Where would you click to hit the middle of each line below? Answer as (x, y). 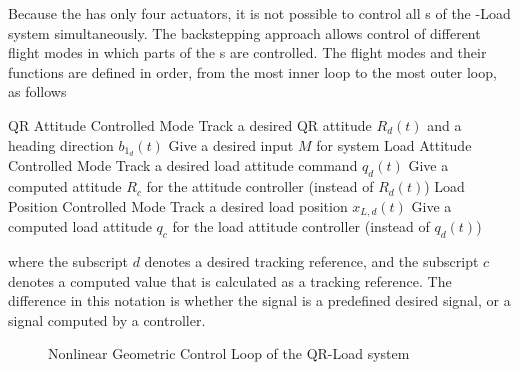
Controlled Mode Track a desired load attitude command (183, 165)
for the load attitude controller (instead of (301, 226)
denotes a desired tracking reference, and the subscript (311, 261)
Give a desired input (231, 144)
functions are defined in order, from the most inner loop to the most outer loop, (252, 71)
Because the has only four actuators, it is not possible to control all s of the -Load (259, 13)
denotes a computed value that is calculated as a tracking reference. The (230, 280)
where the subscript (68, 261)
